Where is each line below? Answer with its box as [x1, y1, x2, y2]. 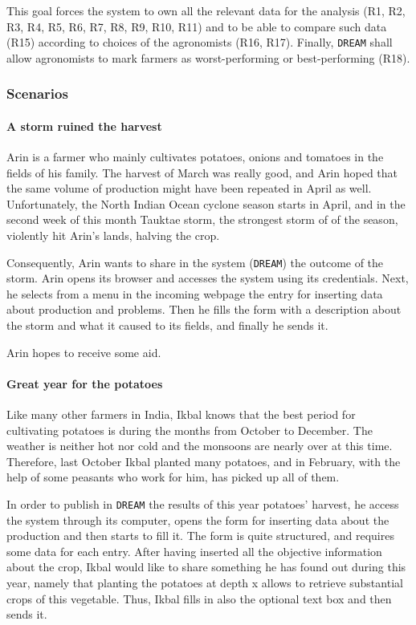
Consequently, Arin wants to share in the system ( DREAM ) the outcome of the [6, 254, 384, 270]
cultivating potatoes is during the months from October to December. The [6, 421, 373, 438]
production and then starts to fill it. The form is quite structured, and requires [6, 527, 394, 544]
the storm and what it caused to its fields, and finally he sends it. [6, 317, 328, 334]
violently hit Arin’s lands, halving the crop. [6, 227, 220, 244]
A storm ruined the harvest [6, 117, 162, 134]
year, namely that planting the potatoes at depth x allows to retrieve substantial [6, 574, 403, 591]
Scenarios [6, 83, 68, 103]
